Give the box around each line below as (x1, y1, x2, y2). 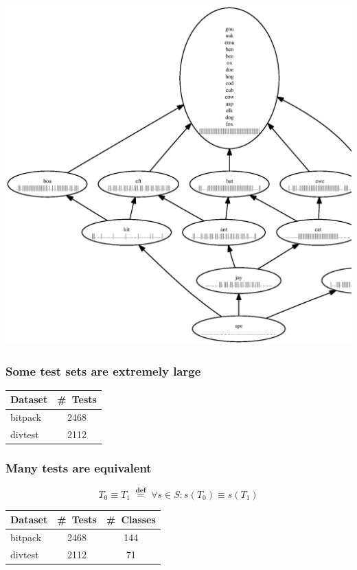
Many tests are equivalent (5, 459, 152, 477)
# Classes (106, 512, 156, 527)
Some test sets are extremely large (5, 362, 201, 379)
